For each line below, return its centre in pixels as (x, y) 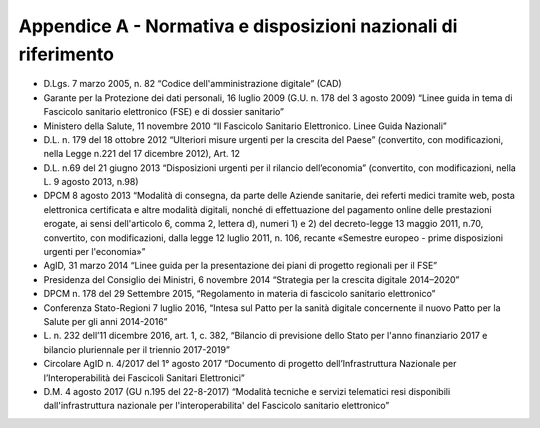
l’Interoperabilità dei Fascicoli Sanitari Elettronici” (144, 377)
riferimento (66, 54)
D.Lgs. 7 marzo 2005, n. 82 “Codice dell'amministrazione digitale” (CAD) (192, 84)
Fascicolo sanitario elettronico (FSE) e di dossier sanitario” (164, 112)
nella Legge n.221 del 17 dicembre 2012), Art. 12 (141, 154)
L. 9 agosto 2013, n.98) (91, 182)
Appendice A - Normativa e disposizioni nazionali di (238, 26)
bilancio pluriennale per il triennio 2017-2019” (136, 349)
